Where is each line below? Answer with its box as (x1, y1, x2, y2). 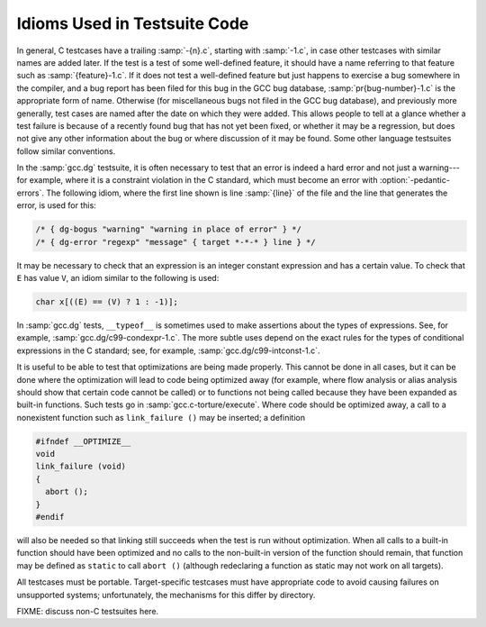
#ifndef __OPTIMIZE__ (35, 436, 131, 446)
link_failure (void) (35, 461, 126, 472)
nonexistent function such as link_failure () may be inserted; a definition (16, 412, 306, 423)
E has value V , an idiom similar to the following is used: (16, 272, 220, 283)
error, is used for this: (16, 200, 96, 211)
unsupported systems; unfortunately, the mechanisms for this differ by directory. (16, 589, 316, 600)
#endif (35, 512, 65, 522)
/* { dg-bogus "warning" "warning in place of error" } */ (35, 224, 301, 234)
